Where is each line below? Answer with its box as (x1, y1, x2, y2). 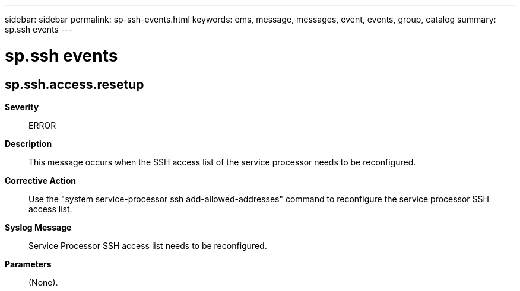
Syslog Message (5, 222, 72, 232)
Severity (5, 101, 39, 112)
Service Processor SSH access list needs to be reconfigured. (28, 240, 267, 251)
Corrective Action (5, 175, 76, 186)
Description (5, 138, 52, 149)
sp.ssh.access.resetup (5, 76, 144, 92)
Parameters (5, 258, 52, 269)
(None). (28, 277, 58, 287)
